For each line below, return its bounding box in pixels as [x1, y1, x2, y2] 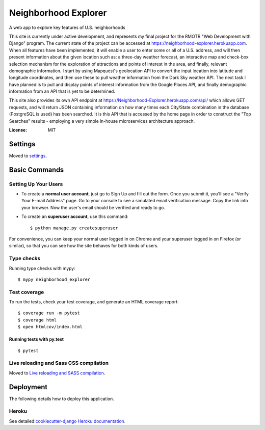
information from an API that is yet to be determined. [9, 88, 115, 94]
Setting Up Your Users [9, 181, 63, 188]
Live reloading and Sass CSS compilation [9, 360, 109, 367]
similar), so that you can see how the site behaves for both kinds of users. [9, 243, 159, 249]
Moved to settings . [9, 153, 47, 159]
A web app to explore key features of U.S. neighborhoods [9, 25, 126, 30]
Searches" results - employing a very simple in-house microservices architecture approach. [9, 118, 195, 124]
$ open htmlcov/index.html [18, 324, 83, 330]
